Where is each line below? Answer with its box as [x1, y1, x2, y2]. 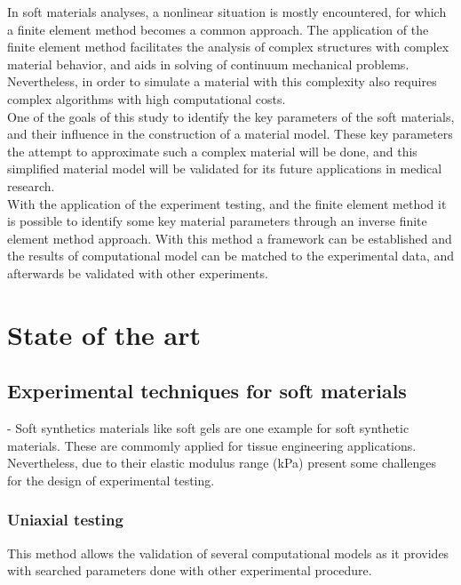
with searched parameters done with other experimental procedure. [7, 561, 372, 580]
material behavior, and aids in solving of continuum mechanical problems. [7, 54, 409, 73]
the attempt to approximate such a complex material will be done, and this [7, 141, 417, 160]
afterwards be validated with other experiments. [7, 263, 268, 282]
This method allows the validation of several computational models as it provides [7, 543, 449, 562]
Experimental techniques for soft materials [7, 377, 407, 405]
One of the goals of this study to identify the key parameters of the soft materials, [7, 107, 455, 125]
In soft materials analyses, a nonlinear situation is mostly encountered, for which [7, 3, 447, 20]
